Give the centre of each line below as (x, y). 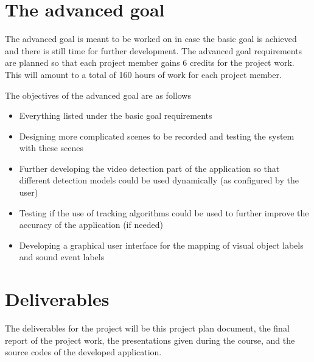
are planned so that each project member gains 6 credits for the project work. (150, 62)
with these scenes (51, 148)
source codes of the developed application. (83, 352)
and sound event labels (62, 257)
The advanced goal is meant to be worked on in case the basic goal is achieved (151, 39)
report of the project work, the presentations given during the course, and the (150, 340)
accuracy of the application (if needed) (91, 225)
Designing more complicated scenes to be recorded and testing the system (157, 136)
